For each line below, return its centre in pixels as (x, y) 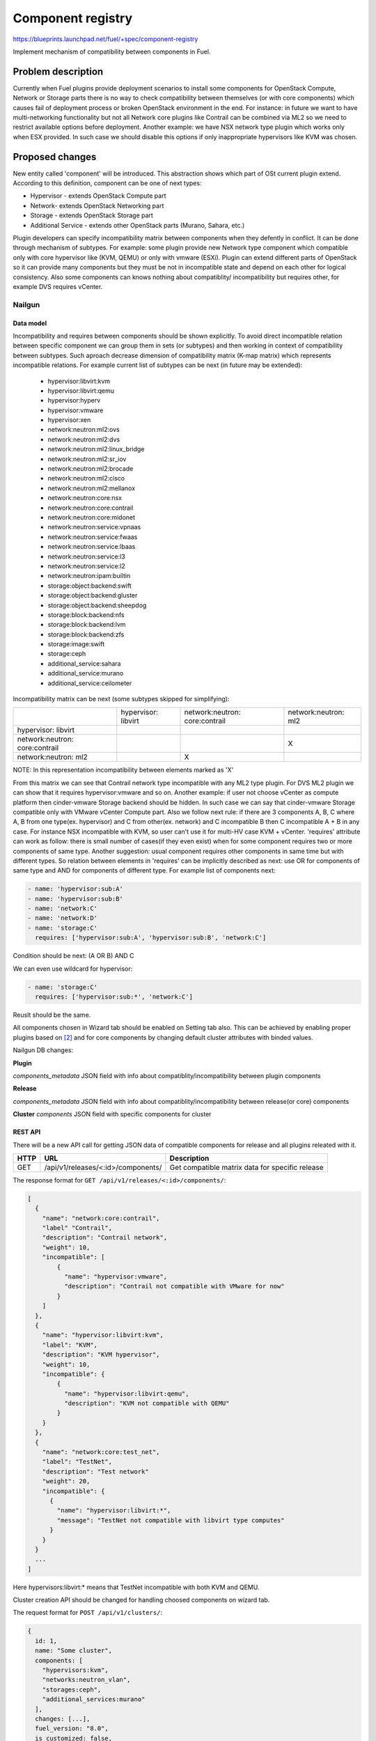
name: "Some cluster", (74, 1651)
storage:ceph (67, 654)
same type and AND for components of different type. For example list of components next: (144, 870)
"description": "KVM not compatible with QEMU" (147, 1404)
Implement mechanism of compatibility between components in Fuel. (112, 52)
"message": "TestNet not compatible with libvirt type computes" (171, 1520)
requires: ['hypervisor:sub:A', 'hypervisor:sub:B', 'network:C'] (151, 938)
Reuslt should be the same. (52, 1015)
